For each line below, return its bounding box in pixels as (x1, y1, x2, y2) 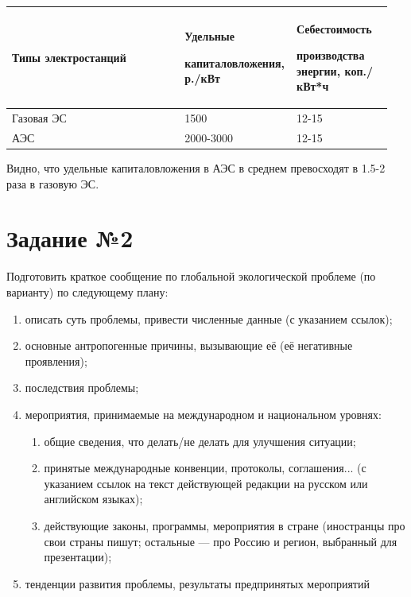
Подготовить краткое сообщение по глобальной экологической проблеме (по (6, 268, 376, 285)
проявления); (25, 352, 87, 369)
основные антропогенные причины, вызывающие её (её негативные (25, 337, 353, 354)
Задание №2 (6, 222, 134, 254)
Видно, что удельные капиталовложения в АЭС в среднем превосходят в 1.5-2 (6, 160, 386, 176)
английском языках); (44, 490, 143, 507)
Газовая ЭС (12, 110, 67, 126)
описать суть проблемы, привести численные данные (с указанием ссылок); (25, 310, 393, 327)
